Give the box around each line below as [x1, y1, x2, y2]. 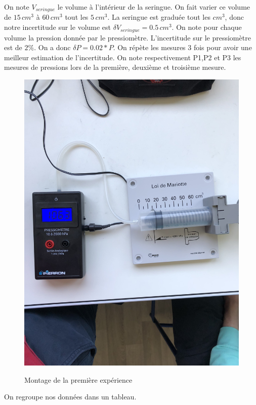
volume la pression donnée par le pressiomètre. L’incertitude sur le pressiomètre [4, 32, 251, 43]
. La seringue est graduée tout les [107, 12, 210, 22]
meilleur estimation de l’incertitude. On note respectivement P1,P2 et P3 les [4, 52, 241, 62]
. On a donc [34, 42, 71, 53]
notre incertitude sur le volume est [4, 22, 111, 32]
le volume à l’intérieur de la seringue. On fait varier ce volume [57, 2, 250, 12]
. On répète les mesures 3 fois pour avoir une [113, 42, 252, 53]
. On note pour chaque [172, 22, 242, 32]
